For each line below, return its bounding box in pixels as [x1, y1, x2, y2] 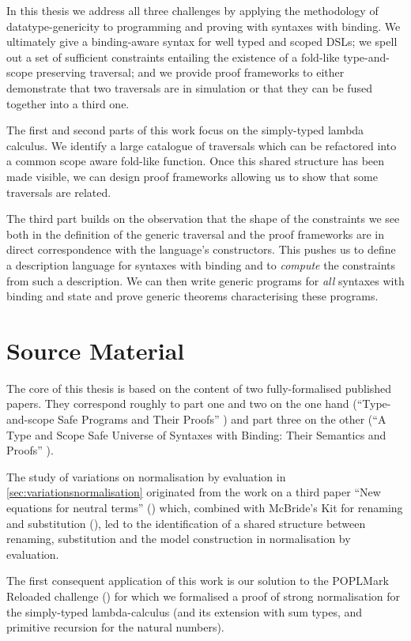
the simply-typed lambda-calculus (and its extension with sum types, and [6, 603, 363, 620]
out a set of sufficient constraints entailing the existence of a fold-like [6, 48, 340, 65]
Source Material [6, 334, 185, 366]
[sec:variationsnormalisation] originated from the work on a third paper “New [6, 484, 381, 500]
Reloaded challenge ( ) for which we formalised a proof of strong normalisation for [6, 587, 401, 604]
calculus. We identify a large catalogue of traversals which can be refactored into [6, 137, 397, 153]
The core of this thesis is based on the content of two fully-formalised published [6, 379, 392, 396]
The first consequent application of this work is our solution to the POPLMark [6, 572, 389, 589]
